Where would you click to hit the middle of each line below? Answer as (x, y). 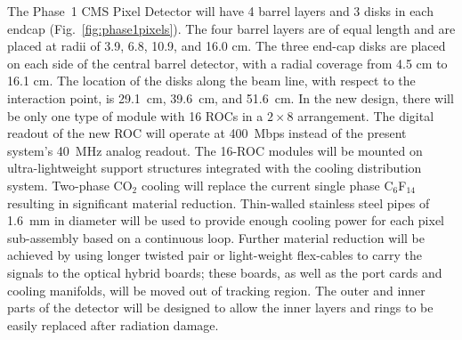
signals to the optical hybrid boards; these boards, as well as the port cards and (225, 272)
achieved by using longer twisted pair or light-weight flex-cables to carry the (215, 255)
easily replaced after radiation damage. (113, 324)
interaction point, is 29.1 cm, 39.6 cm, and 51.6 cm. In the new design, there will (231, 97)
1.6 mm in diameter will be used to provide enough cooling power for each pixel (226, 220)
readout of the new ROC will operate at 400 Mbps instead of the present (207, 133)
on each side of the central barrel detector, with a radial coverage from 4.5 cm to (227, 63)
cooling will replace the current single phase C (267, 185)
